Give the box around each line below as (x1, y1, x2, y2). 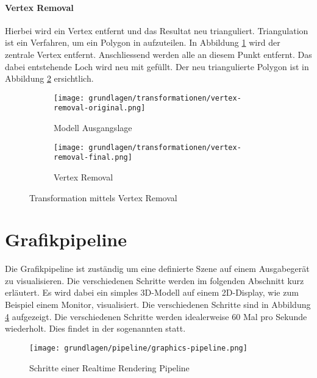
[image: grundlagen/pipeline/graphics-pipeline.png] (29, 343, 248, 352)
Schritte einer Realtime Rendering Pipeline (29, 361, 190, 374)
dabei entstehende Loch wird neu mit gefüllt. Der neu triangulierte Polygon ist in (5, 60, 309, 73)
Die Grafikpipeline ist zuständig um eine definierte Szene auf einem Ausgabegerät (5, 262, 310, 275)
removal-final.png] (54, 153, 132, 162)
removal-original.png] (54, 104, 146, 113)
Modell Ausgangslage (54, 121, 132, 134)
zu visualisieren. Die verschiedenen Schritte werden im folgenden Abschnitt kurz (5, 274, 304, 287)
